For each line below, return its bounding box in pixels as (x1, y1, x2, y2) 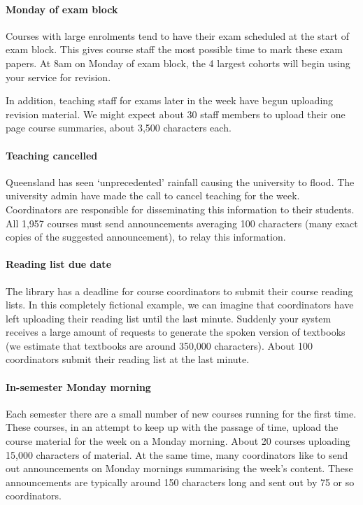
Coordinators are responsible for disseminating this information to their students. (6, 201, 355, 216)
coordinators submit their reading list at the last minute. (6, 352, 250, 367)
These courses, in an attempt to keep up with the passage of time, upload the (6, 420, 339, 434)
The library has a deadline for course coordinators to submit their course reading (6, 283, 353, 298)
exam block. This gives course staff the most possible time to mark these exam (6, 42, 343, 57)
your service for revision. (6, 69, 111, 84)
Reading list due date (6, 257, 112, 271)
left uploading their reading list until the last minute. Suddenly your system (6, 311, 332, 325)
